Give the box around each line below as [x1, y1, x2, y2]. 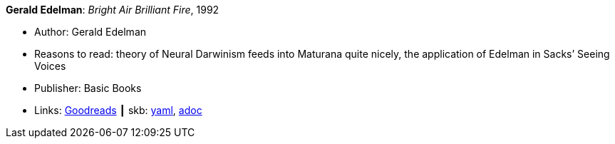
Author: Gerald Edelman [34, 26, 147, 38]
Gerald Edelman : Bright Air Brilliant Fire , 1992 [6, 4, 219, 16]
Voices [34, 60, 66, 72]
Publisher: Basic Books [34, 82, 142, 94]
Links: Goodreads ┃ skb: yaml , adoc [34, 104, 202, 116]
